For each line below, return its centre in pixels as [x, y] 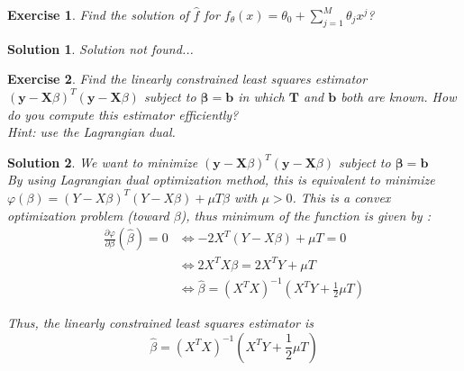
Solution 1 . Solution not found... [100, 48]
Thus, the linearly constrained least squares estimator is [160, 323]
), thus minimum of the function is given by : [305, 215]
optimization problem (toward [88, 215]
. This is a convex [341, 197]
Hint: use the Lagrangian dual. [91, 132]
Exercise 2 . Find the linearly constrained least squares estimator [187, 79]
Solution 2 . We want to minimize [103, 162]
